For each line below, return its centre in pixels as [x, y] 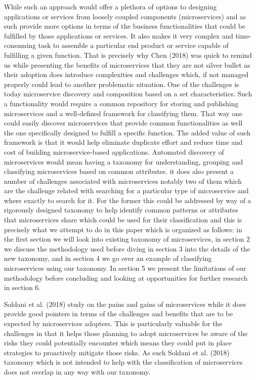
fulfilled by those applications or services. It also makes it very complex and [119, 35]
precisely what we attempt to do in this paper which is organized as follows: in [123, 229]
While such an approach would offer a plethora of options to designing [110, 6]
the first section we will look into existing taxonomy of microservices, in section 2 [127, 239]
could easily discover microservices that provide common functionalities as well [123, 123]
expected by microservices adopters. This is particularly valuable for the [113, 323]
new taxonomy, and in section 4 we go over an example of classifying [108, 258]
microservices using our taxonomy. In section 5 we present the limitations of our [125, 268]
